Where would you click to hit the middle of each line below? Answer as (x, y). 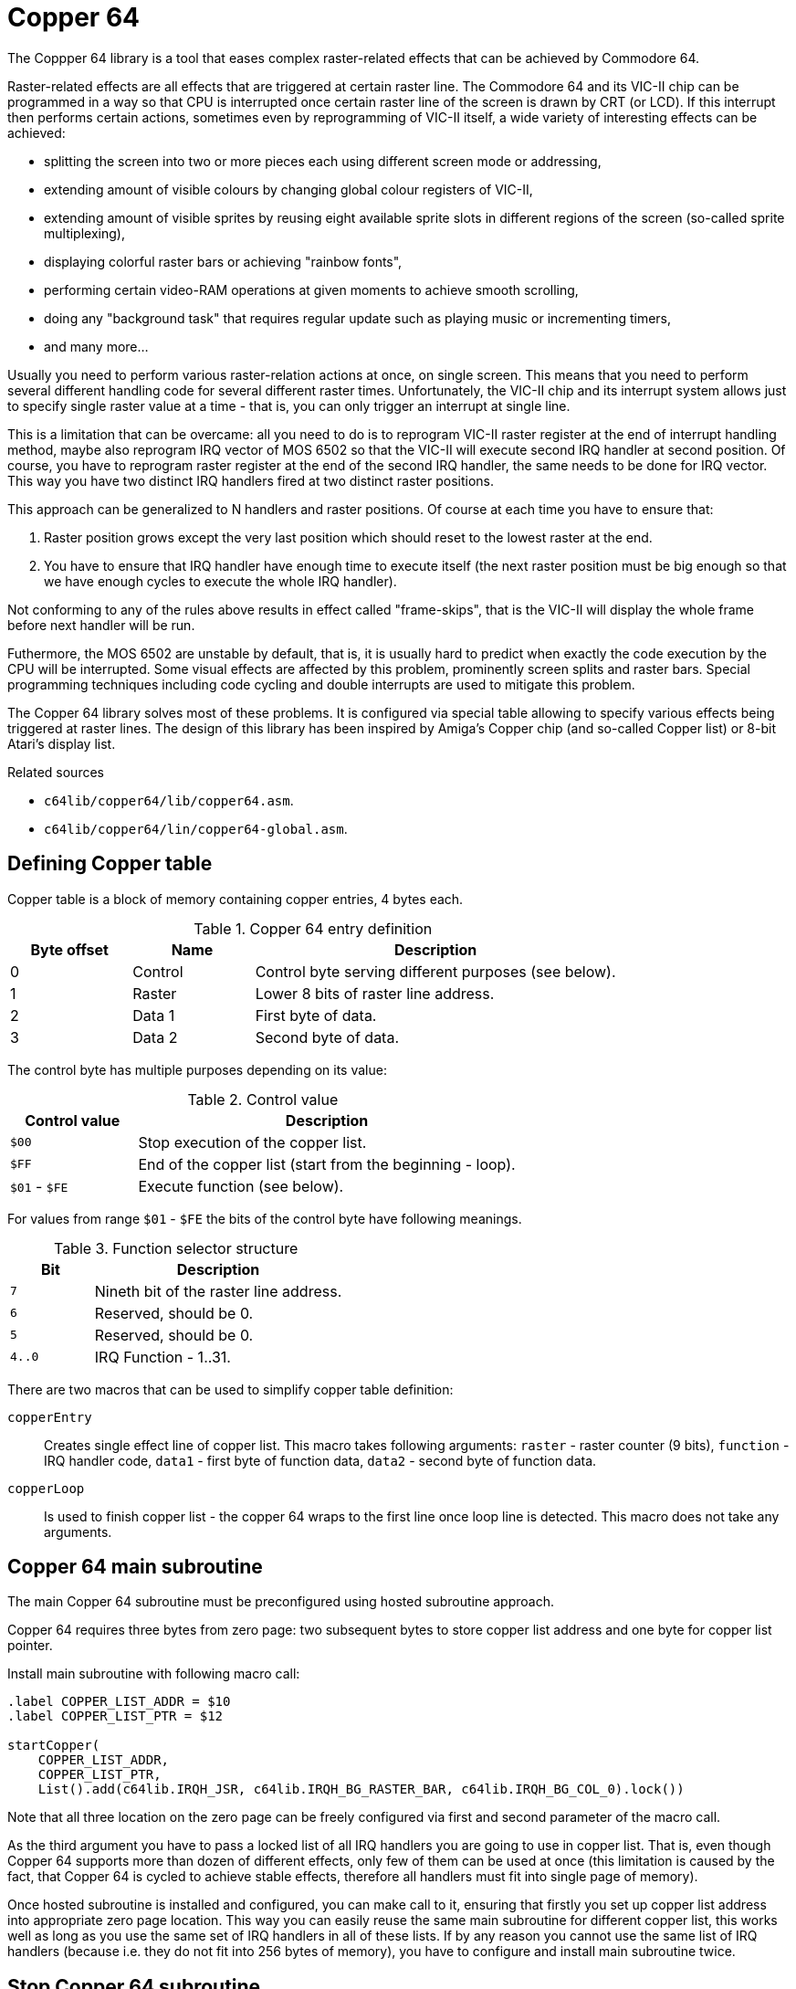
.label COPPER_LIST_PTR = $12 (115, 1716)
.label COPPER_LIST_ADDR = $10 (119, 1702)
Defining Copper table (110, 864)
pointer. (30, 1646)
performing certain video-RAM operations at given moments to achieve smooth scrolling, (311, 289)
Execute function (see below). (241, 1186)
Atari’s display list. (62, 743)
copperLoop (46, 1488)
